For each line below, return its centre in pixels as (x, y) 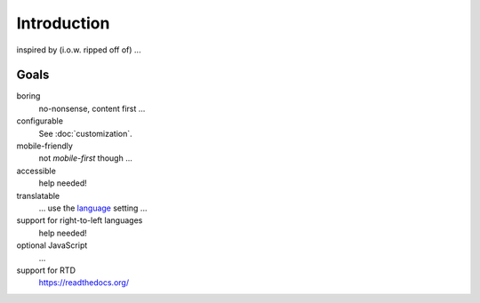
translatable (38, 195)
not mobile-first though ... (85, 158)
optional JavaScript (52, 245)
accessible (36, 171)
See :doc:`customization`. (85, 133)
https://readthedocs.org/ (84, 283)
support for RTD (46, 270)
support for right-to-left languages (80, 220)
